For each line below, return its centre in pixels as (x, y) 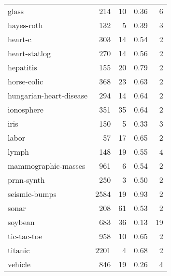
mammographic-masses (47, 166)
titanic (19, 250)
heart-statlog (29, 53)
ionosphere (26, 109)
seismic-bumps (32, 194)
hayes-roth (25, 25)
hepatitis (22, 67)
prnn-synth (26, 180)
